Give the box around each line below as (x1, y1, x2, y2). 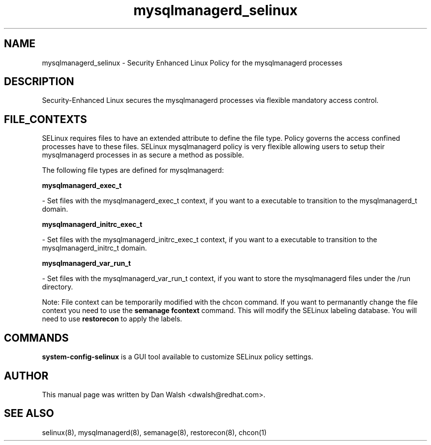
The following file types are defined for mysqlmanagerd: (42, 166, 224, 175)
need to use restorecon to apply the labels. (42, 315, 183, 323)
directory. (42, 283, 73, 291)
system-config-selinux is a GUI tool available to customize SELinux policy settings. (42, 352, 313, 361)
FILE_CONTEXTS (4, 113, 87, 126)
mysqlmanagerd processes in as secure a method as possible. (42, 151, 244, 159)
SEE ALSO (4, 407, 54, 420)
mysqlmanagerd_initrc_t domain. (42, 244, 147, 253)
